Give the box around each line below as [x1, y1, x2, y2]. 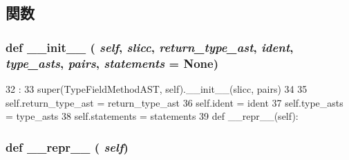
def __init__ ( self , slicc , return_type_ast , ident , [6, 38, 294, 55]
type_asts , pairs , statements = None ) [6, 54, 219, 71]
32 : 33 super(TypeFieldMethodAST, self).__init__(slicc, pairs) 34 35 [6, 81, 308, 96]
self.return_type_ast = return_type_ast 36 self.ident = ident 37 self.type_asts [6, 95, 343, 109]
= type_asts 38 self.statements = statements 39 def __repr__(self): [6, 109, 299, 123]
